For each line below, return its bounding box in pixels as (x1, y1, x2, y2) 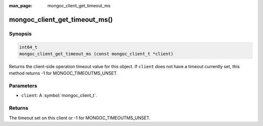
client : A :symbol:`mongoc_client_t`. (21, 92, 97, 98)
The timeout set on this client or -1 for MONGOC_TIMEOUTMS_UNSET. (9, 115, 150, 121)
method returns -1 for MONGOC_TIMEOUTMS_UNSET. (9, 71, 118, 76)
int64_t (19, 44, 38, 50)
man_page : (9, 3, 33, 8)
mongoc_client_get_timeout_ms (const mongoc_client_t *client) (19, 51, 174, 56)
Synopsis (9, 30, 32, 37)
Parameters (9, 83, 38, 90)
